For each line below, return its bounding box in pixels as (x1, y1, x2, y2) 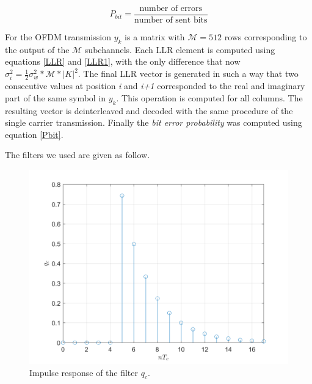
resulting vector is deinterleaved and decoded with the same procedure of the (5, 104, 293, 117)
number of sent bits (134, 16, 208, 25)
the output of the (5, 43, 70, 56)
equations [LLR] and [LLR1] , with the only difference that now (5, 55, 241, 68)
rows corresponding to (224, 31, 307, 43)
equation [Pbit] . (5, 128, 63, 140)
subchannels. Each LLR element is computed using (84, 43, 275, 56)
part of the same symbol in (5, 91, 106, 104)
